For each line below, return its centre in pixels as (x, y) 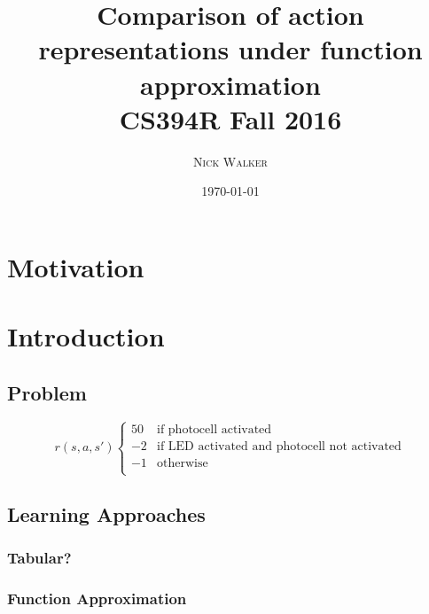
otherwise (183, 463)
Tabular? (39, 557)
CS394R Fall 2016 (230, 118)
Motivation (76, 266)
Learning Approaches (106, 513)
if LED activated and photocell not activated (279, 446)
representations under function (230, 49)
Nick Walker (230, 161)
